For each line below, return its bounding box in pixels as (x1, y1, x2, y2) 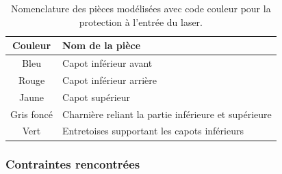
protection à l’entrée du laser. (79, 14, 203, 29)
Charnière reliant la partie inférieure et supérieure (62, 106, 272, 121)
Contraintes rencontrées (5, 156, 140, 173)
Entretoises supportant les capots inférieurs (62, 124, 244, 138)
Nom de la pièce (62, 38, 141, 53)
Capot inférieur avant (62, 56, 153, 70)
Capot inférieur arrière (62, 72, 157, 87)
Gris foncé (10, 106, 53, 121)
